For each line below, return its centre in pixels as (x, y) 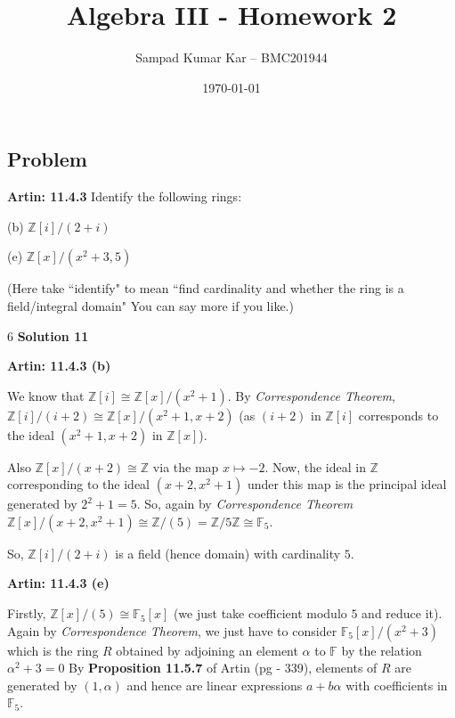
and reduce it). (402, 613)
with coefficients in (397, 685)
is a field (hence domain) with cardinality (228, 553)
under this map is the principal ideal (347, 484)
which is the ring (53, 650)
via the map (186, 466)
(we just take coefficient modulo (260, 613)
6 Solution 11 (48, 335)
